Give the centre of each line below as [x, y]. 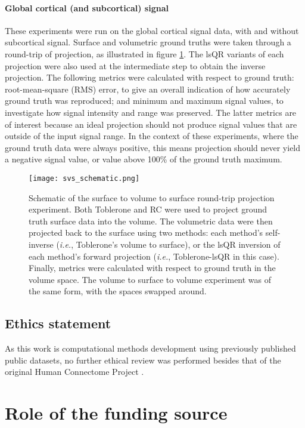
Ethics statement [58, 323]
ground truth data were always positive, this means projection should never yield [153, 147]
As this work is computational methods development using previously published [150, 348]
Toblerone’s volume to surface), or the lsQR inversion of [178, 244]
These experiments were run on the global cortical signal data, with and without [152, 30]
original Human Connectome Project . [74, 372]
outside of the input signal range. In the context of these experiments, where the [152, 136]
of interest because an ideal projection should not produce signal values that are [151, 124]
